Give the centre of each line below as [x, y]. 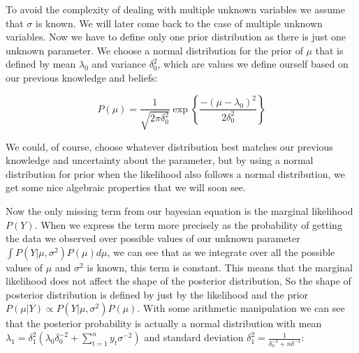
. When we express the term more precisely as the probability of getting [188, 224]
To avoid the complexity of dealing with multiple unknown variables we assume [175, 9]
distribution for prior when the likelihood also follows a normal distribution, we [175, 173]
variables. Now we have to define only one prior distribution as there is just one [176, 37]
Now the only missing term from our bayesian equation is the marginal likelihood [179, 210]
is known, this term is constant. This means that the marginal [220, 267]
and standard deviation [194, 337]
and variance [119, 64]
